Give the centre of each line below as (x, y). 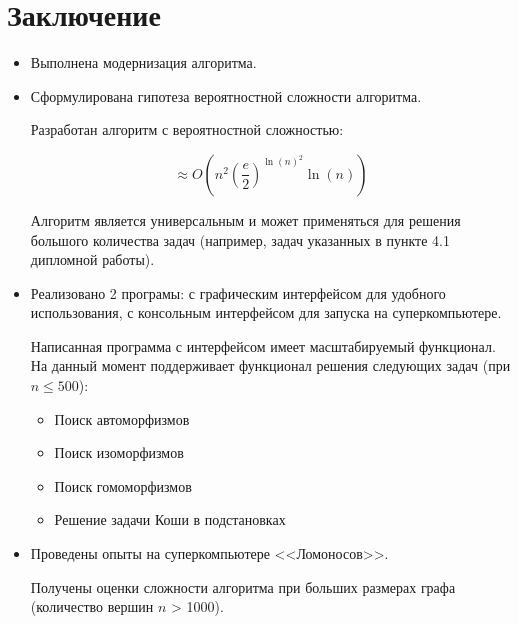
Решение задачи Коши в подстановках (170, 519)
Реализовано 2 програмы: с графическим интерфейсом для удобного (238, 292)
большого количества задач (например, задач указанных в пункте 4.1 (240, 239)
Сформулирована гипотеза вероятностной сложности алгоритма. (226, 95)
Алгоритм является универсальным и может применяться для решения (245, 219)
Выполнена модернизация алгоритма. (143, 62)
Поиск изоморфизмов (119, 452)
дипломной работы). (92, 259)
